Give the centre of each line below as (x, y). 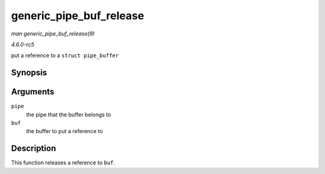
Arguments (33, 92)
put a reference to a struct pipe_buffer (65, 55)
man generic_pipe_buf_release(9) (53, 34)
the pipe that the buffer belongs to (69, 115)
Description (34, 148)
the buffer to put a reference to (65, 131)
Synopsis (29, 73)
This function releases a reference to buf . (63, 163)
